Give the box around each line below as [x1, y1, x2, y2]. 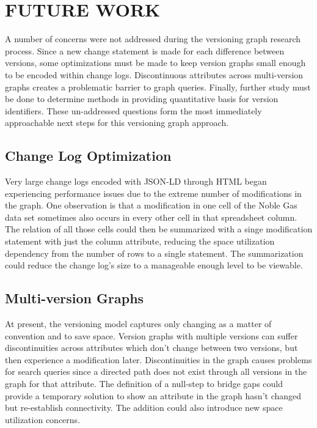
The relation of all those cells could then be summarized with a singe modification [5, 223, 313, 235]
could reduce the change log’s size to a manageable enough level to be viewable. [5, 259, 303, 271]
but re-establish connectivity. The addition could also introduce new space [5, 401, 283, 414]
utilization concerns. [5, 413, 81, 426]
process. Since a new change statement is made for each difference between [5, 44, 285, 57]
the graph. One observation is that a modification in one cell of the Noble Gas [5, 199, 297, 212]
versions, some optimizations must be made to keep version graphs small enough [5, 56, 306, 69]
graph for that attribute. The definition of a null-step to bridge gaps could [5, 377, 283, 389]
